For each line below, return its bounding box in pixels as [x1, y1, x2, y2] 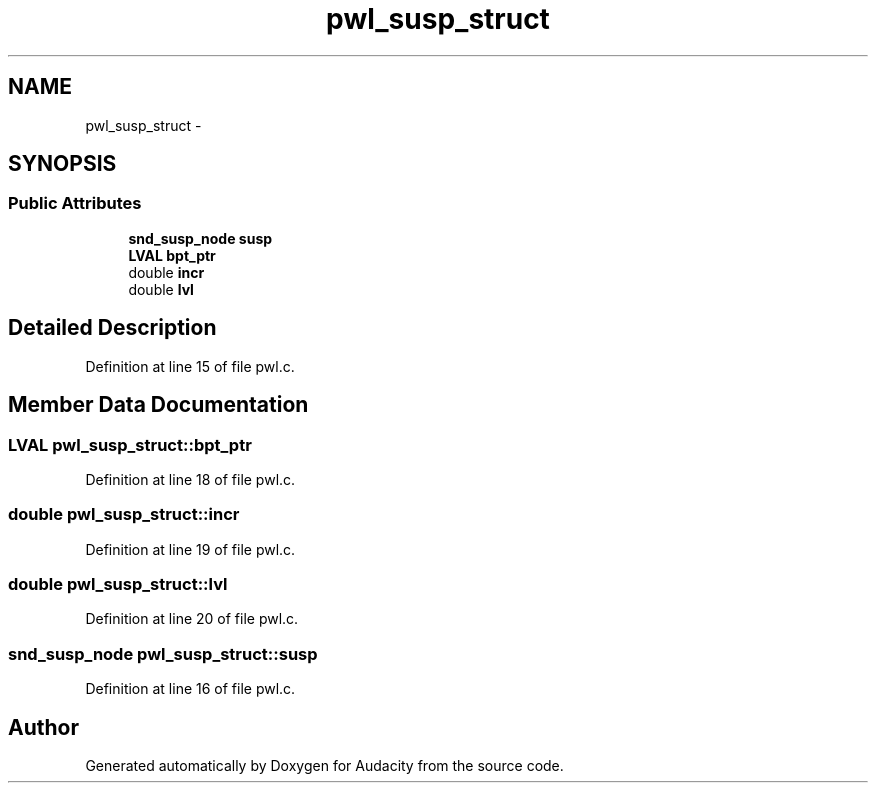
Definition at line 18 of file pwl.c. [85, 470, 296, 488]
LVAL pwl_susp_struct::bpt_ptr [8, 434, 252, 455]
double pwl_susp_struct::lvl [8, 574, 228, 594]
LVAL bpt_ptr [128, 246, 216, 264]
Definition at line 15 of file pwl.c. [85, 357, 295, 375]
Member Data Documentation [8, 392, 309, 418]
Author [8, 714, 79, 740]
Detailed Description [8, 315, 217, 341]
